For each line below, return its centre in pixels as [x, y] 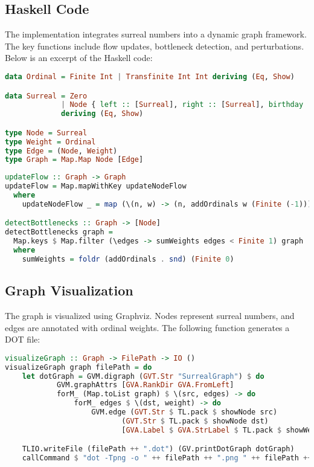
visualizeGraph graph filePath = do [78, 367]
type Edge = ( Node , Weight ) [61, 151]
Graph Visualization [69, 290]
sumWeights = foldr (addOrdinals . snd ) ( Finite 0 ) [128, 259]
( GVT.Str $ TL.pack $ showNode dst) [195, 421]
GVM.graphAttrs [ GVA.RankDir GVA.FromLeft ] [145, 385]
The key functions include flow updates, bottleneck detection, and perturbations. [155, 46]
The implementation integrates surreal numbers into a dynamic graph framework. [156, 34]
